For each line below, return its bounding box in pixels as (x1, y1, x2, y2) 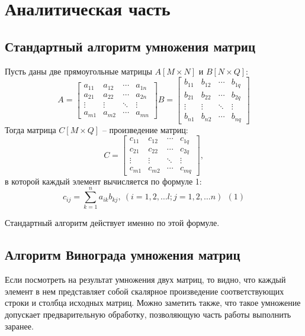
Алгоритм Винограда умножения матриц (5, 245, 240, 264)
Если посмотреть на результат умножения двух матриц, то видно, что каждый (5, 273, 286, 286)
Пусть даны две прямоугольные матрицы (5, 64, 152, 77)
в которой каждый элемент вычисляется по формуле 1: (5, 175, 202, 187)
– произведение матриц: (102, 123, 188, 135)
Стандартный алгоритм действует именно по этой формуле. (5, 217, 220, 229)
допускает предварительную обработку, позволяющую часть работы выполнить (5, 308, 291, 321)
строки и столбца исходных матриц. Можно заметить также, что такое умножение (5, 296, 301, 309)
